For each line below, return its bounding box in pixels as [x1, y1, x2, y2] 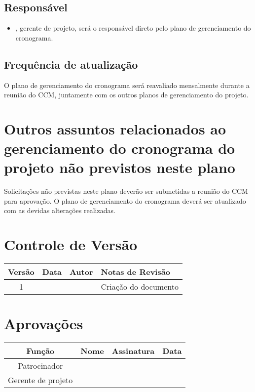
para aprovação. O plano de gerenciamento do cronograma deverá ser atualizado [4, 195, 246, 206]
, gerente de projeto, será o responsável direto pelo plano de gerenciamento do [15, 23, 251, 33]
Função [26, 345, 55, 357]
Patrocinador [18, 360, 63, 372]
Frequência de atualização [4, 56, 138, 72]
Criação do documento [101, 281, 179, 293]
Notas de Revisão [101, 266, 170, 278]
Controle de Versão [4, 234, 138, 255]
